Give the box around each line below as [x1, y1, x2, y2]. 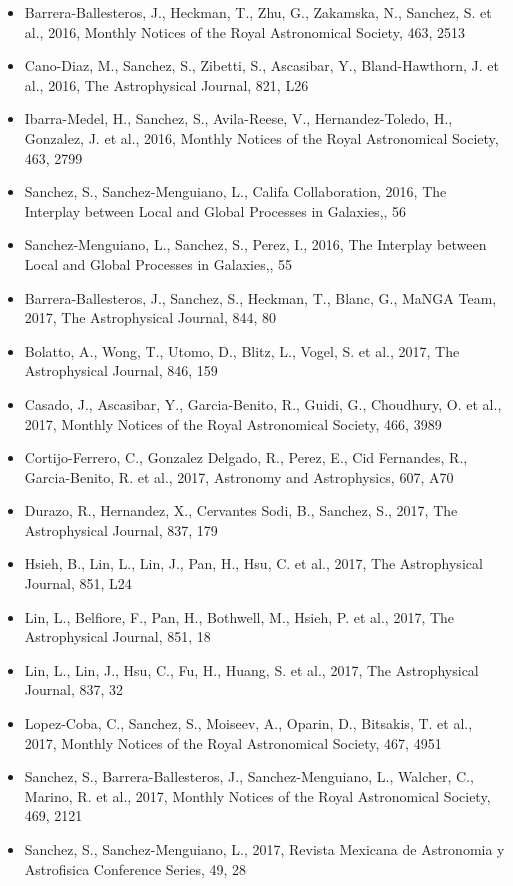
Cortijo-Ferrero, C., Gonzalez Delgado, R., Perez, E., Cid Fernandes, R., [24, 447, 468, 468]
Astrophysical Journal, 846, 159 [24, 360, 218, 381]
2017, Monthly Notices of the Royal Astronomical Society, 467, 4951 [24, 732, 442, 753]
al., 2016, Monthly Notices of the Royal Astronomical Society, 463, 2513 [24, 21, 466, 42]
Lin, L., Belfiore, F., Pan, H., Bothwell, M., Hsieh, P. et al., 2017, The [24, 606, 455, 627]
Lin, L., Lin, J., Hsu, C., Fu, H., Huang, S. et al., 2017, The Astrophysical [24, 659, 479, 680]
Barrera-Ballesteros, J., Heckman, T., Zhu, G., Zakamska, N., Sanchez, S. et [24, 2, 492, 22]
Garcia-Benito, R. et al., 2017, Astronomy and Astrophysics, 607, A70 [24, 466, 454, 487]
